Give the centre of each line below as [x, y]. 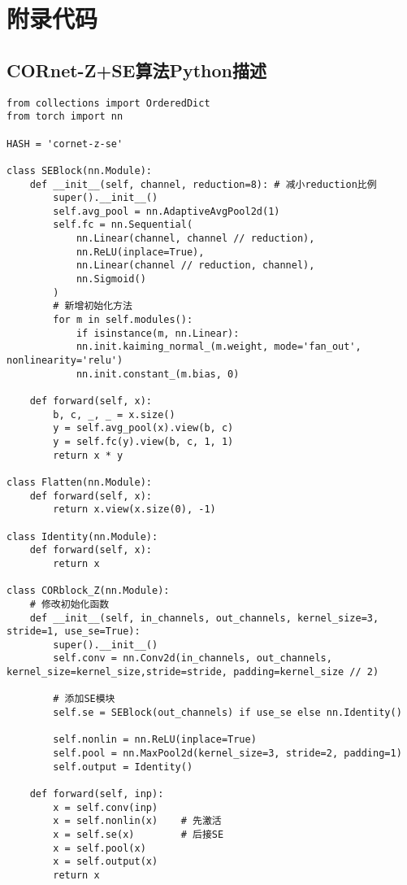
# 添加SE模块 [84, 699]
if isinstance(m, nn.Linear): [158, 333]
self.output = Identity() [123, 767]
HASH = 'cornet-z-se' [65, 144]
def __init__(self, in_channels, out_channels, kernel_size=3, [204, 618]
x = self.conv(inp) [106, 807]
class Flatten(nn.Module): [79, 482]
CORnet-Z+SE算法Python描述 [137, 70]
